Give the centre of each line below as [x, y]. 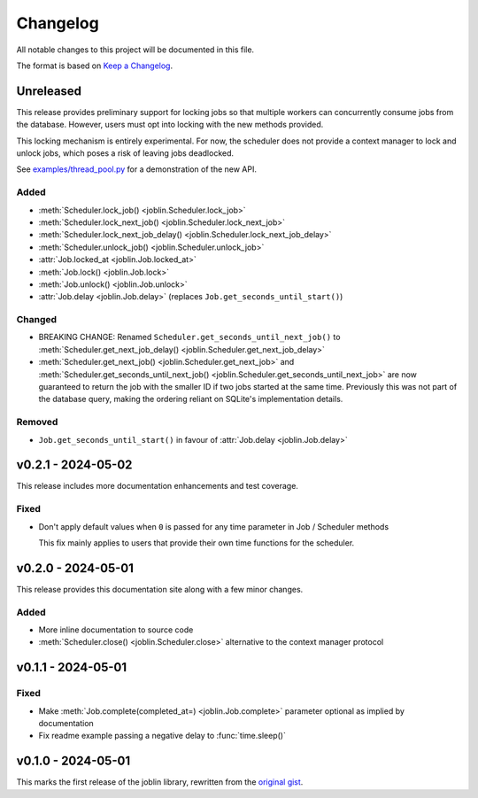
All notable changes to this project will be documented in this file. [135, 50]
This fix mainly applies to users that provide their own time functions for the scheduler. [197, 542]
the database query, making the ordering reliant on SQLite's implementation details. [191, 399]
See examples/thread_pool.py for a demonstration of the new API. [136, 169]
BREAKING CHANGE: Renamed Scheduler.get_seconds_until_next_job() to [189, 337]
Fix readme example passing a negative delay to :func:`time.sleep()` [162, 736]
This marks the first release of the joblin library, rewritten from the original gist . [160, 782]
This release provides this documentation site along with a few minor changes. [160, 589]
